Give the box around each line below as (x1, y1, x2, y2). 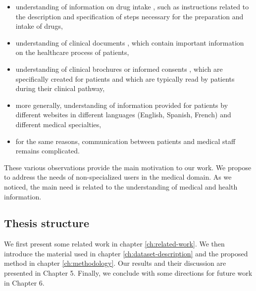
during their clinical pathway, (15, 83, 105, 94)
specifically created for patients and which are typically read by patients (15, 73, 235, 84)
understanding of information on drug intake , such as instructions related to (15, 1, 249, 11)
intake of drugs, (15, 21, 63, 31)
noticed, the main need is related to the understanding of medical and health (4, 181, 238, 192)
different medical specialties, (15, 119, 102, 129)
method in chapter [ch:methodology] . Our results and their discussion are (4, 258, 226, 268)
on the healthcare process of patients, (15, 47, 129, 57)
